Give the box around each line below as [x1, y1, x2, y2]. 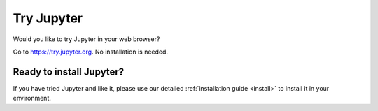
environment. [13, 94, 52, 103]
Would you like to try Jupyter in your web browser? [13, 35, 160, 43]
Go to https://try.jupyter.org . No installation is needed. [13, 47, 168, 56]
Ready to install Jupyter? [13, 66, 125, 77]
